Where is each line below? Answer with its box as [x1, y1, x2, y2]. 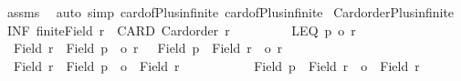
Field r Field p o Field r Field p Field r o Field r [13, 56, 420, 75]
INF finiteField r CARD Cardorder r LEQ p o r [6, 20, 356, 39]
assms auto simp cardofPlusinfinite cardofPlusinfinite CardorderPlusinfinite [6, 3, 455, 21]
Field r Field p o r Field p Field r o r [13, 38, 283, 57]
